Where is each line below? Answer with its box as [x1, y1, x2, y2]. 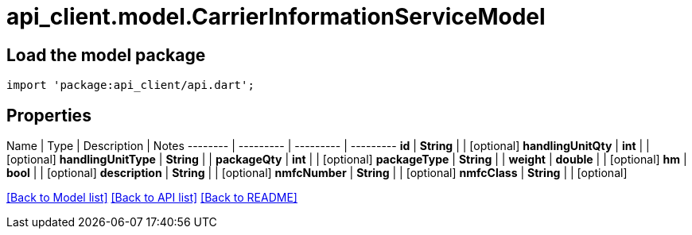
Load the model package [6, 44, 206, 65]
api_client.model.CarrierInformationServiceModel [6, 3, 546, 30]
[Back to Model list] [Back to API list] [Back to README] [6, 191, 297, 205]
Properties [6, 105, 91, 125]
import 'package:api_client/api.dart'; [6, 79, 255, 92]
